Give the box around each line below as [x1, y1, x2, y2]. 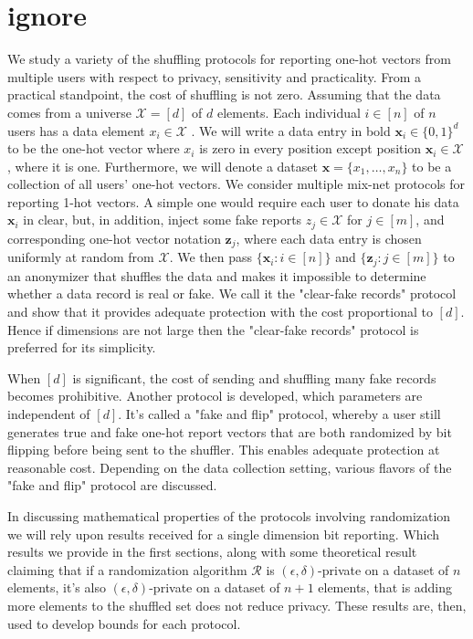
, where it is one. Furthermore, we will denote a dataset [7, 156, 318, 175]
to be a [412, 156, 452, 175]
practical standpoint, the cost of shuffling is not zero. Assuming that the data [7, 85, 441, 104]
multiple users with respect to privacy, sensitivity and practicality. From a [7, 67, 422, 86]
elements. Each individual [216, 102, 361, 121]
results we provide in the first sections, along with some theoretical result [7, 542, 417, 561]
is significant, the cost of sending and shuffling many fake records [72, 368, 436, 387]
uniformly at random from [7, 247, 154, 267]
